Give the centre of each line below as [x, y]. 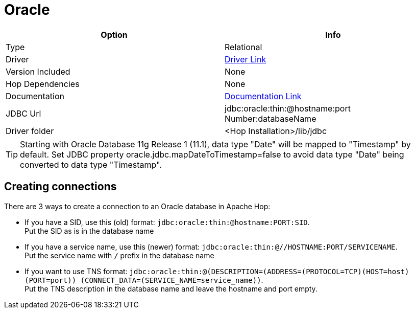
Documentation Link [263, 96]
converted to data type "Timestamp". [91, 164]
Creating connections [60, 187]
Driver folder [30, 131]
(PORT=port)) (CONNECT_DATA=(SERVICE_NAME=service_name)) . [144, 280]
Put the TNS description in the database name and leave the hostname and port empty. [171, 288]
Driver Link [246, 59]
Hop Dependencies [43, 84]
